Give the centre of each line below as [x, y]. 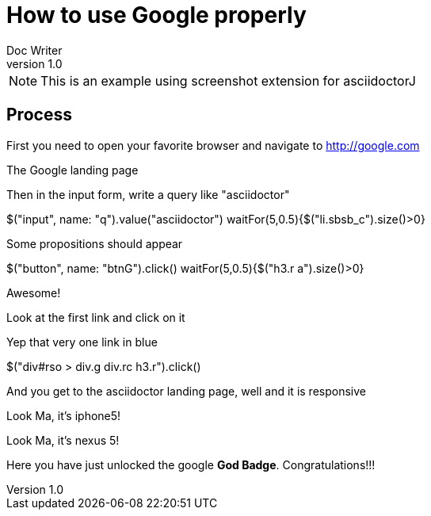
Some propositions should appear [95, 243]
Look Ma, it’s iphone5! [64, 415]
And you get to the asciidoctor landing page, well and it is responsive [186, 391]
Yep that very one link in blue [82, 342]
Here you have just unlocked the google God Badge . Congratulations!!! [191, 464]
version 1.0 [34, 63]
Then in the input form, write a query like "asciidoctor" [148, 194]
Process [39, 115]
